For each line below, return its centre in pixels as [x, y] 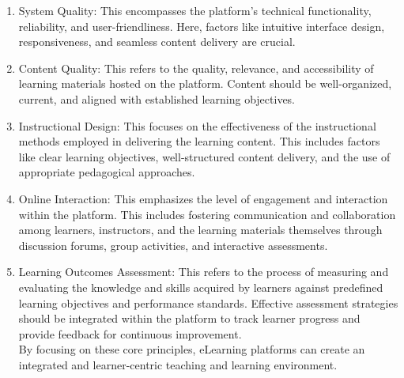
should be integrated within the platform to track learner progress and [189, 318]
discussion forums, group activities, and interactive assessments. [173, 245]
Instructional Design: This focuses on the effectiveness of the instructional [197, 125]
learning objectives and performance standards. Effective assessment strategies [208, 302]
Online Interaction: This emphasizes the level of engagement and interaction [203, 198]
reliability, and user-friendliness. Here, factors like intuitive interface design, [202, 26]
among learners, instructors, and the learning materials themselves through [200, 230]
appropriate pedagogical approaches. [107, 172]
